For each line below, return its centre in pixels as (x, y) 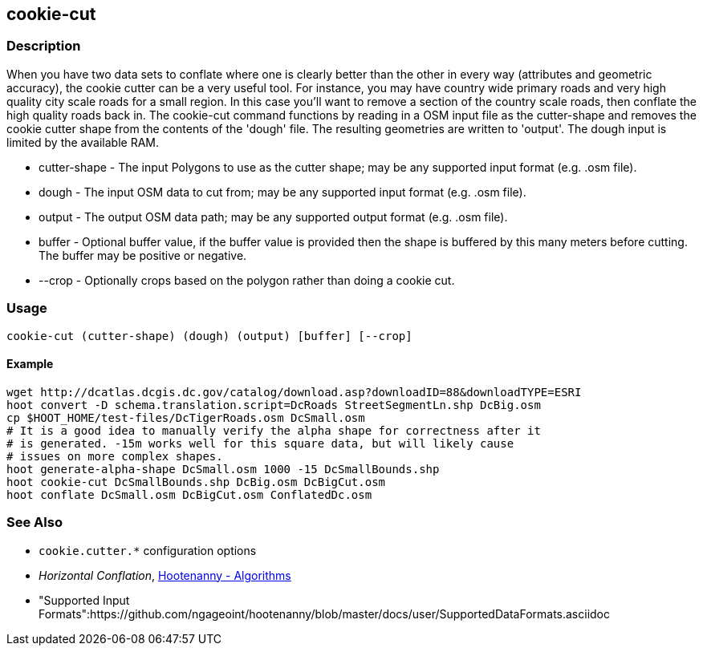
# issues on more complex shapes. (115, 456)
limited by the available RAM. (83, 142)
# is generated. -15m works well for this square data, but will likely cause (260, 443)
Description (44, 46)
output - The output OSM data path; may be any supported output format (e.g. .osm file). (273, 217)
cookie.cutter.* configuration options (148, 550)
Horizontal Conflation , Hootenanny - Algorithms (165, 575)
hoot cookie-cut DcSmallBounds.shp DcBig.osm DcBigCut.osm (196, 482)
